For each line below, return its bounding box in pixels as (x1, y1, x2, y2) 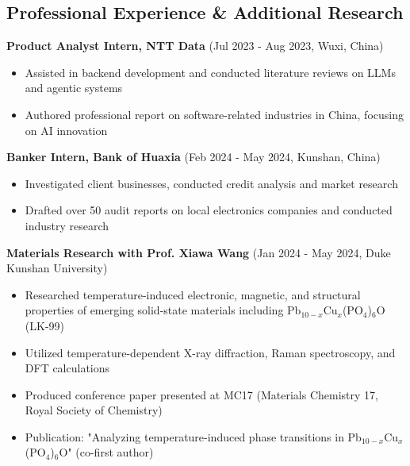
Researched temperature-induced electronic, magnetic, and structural (25, 286, 361, 302)
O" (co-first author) (59, 444, 154, 460)
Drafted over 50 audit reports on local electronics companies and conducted (25, 202, 393, 218)
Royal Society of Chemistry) (25, 402, 163, 418)
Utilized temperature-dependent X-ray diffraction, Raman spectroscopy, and (25, 344, 396, 360)
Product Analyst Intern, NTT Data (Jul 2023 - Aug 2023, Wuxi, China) (6, 37, 384, 54)
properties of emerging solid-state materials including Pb (25, 302, 301, 318)
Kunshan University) (6, 260, 108, 276)
